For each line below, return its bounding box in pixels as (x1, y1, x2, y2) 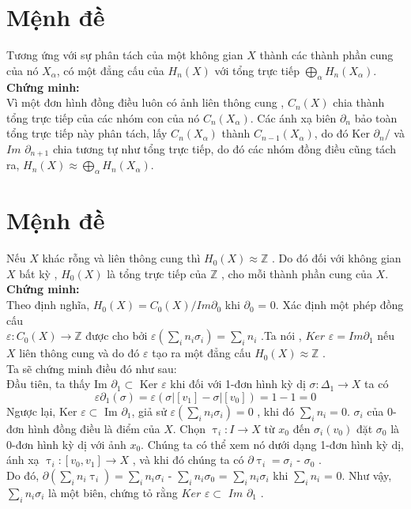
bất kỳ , (19, 265, 58, 281)
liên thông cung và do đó (19, 345, 140, 361)
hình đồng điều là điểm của (28, 420, 160, 437)
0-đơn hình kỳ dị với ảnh (6, 435, 126, 452)
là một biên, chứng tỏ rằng (48, 484, 178, 500)
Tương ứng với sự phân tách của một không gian (6, 47, 243, 63)
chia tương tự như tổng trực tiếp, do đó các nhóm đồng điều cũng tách (52, 140, 396, 156)
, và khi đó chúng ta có (132, 451, 244, 468)
